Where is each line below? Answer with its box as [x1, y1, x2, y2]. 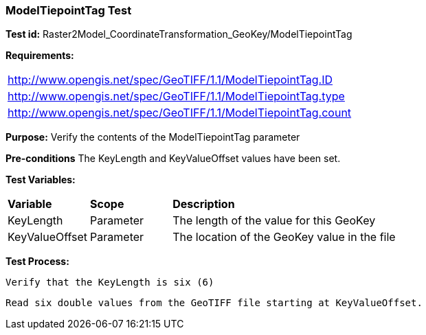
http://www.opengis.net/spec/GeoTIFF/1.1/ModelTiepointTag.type [8, 89, 345, 104]
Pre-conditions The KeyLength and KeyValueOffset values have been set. [5, 152, 341, 165]
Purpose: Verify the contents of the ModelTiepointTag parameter [5, 131, 300, 143]
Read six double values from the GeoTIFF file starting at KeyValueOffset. [5, 297, 423, 309]
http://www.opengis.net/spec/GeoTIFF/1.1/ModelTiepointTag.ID [8, 73, 333, 87]
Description [172, 197, 235, 211]
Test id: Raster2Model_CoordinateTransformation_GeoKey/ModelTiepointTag [5, 28, 352, 41]
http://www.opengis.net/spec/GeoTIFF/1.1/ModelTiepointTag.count [8, 106, 352, 120]
